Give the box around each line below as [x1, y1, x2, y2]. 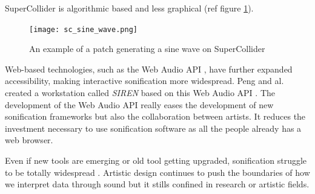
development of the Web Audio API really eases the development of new [5, 98, 274, 111]
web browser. [5, 134, 53, 146]
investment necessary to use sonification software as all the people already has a [5, 121, 302, 134]
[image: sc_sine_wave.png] [29, 25, 138, 34]
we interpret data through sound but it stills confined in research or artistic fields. [5, 178, 310, 190]
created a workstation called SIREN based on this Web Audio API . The [5, 86, 275, 99]
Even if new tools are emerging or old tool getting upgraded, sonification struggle [5, 154, 307, 166]
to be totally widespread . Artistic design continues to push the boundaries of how [5, 166, 310, 178]
